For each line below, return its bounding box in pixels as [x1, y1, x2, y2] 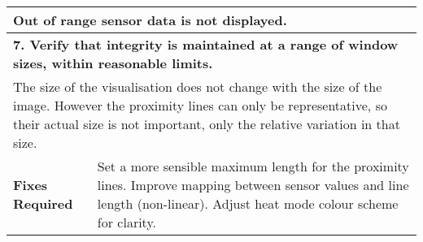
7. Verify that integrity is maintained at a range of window [13, 35, 399, 54]
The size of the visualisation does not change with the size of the [13, 77, 382, 96]
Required [13, 194, 73, 213]
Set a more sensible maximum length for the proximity [97, 157, 409, 175]
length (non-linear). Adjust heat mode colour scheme [97, 194, 399, 213]
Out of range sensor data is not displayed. [13, 11, 287, 29]
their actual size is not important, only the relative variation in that [13, 115, 400, 133]
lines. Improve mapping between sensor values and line [97, 175, 409, 194]
